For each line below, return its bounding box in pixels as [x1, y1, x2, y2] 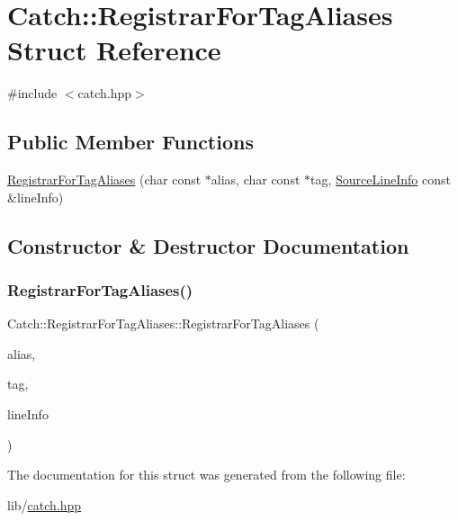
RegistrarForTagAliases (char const [7, 170, 202, 189]
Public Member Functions [7, 128, 254, 156]
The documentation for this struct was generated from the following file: [7, 465, 406, 484]
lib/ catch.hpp [7, 495, 82, 514]
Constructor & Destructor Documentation [7, 231, 409, 259]
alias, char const [211, 170, 301, 189]
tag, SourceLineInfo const [310, 170, 451, 189]
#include [7, 84, 58, 103]
